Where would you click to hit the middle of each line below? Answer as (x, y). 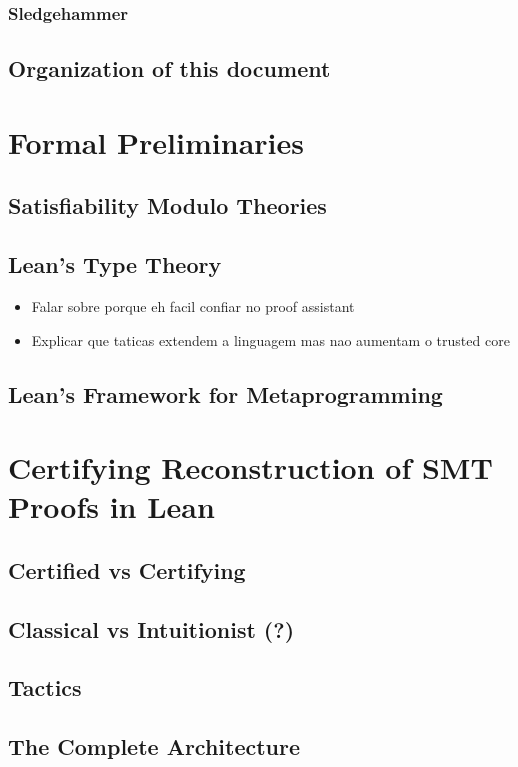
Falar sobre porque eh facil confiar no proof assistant (193, 305)
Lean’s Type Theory (115, 264)
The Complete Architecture (154, 746)
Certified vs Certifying (127, 569)
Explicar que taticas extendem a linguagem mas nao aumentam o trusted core (270, 339)
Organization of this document (169, 68)
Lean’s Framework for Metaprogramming (225, 393)
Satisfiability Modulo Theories (167, 205)
